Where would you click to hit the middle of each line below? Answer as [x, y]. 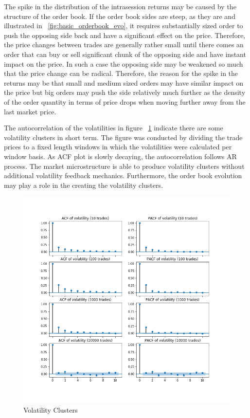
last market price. [30, 111]
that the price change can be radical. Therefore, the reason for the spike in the [121, 73]
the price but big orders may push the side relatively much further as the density [125, 92]
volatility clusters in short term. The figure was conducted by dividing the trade [123, 137]
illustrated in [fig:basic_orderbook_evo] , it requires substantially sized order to [124, 26]
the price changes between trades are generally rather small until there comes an [124, 45]
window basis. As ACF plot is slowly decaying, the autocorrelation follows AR [120, 156]
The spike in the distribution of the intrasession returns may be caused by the [120, 6]
